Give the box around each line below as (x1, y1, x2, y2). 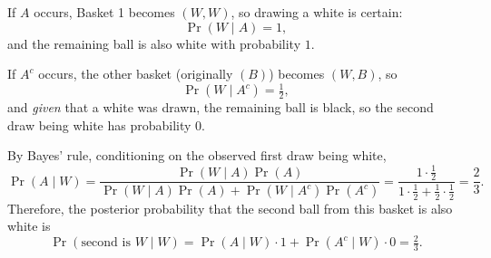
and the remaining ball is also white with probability (7, 33, 301, 53)
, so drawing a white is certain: (231, 3, 403, 21)
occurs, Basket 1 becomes (34, 3, 175, 21)
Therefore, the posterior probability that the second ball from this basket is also (7, 198, 453, 217)
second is (81, 236, 131, 250)
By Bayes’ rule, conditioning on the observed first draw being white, (7, 146, 387, 165)
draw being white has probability (7, 115, 191, 134)
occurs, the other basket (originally (38, 64, 233, 83)
